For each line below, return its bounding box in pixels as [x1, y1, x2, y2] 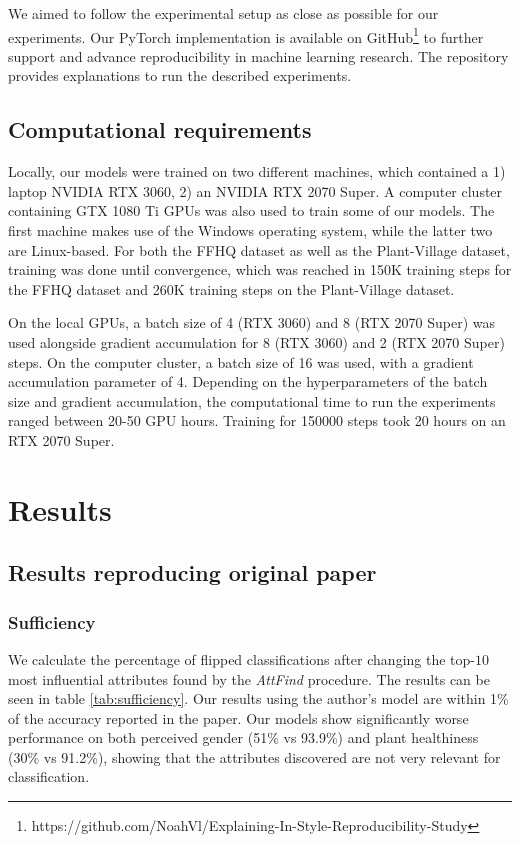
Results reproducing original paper [8, 557, 377, 588]
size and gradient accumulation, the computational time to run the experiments [8, 390, 496, 411]
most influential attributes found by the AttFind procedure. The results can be [8, 668, 490, 689]
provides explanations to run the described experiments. [8, 65, 352, 86]
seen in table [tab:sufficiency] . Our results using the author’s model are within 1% [8, 688, 509, 709]
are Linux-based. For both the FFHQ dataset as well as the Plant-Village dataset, [8, 239, 510, 260]
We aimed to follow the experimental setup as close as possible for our [8, 3, 439, 23]
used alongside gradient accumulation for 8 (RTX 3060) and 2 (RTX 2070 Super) [8, 331, 505, 352]
